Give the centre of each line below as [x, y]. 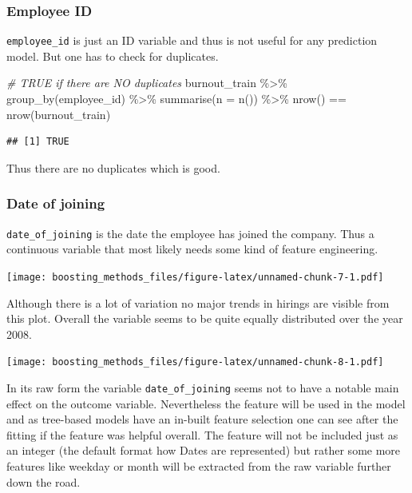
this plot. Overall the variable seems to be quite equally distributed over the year [205, 318]
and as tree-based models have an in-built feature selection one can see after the [202, 419]
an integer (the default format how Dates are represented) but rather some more [204, 450]
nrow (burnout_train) [59, 114]
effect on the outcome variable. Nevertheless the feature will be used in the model [206, 403]
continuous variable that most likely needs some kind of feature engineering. [192, 249]
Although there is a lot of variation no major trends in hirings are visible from [198, 302]
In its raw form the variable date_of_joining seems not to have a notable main [203, 388]
